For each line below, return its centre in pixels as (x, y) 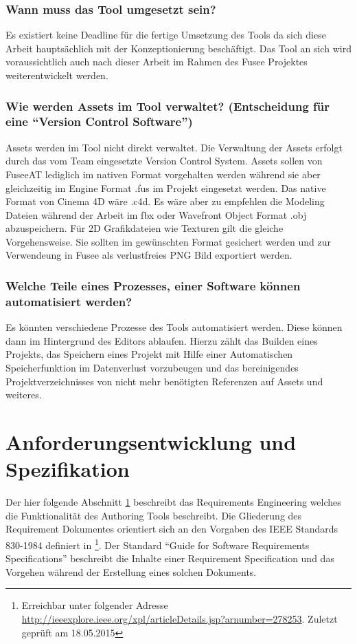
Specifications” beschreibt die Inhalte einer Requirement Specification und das (170, 558)
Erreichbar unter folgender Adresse (95, 605)
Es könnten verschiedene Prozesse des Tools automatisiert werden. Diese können (174, 327)
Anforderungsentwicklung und (151, 441)
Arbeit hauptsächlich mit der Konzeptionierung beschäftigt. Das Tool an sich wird (178, 48)
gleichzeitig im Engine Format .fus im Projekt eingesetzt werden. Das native (166, 187)
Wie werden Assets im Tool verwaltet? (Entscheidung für (168, 106)
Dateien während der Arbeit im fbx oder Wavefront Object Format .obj (156, 214)
